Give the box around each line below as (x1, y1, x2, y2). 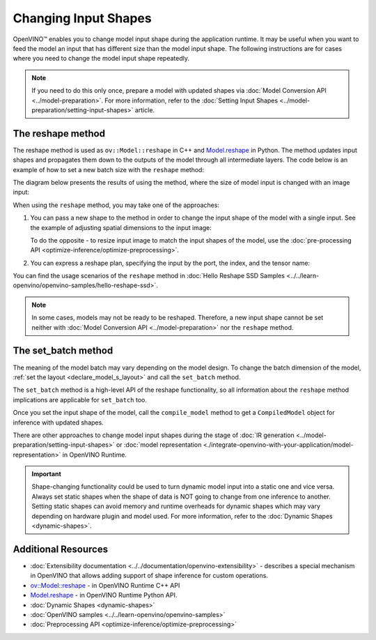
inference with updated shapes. (13, 418, 104, 427)
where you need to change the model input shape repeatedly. (13, 54, 189, 63)
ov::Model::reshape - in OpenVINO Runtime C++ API (30, 581, 180, 589)
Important (31, 470, 62, 478)
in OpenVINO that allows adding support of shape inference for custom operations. (30, 572, 268, 580)
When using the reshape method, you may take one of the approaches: (13, 201, 219, 209)
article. (134, 105, 155, 114)
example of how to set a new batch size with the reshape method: (13, 165, 205, 174)
